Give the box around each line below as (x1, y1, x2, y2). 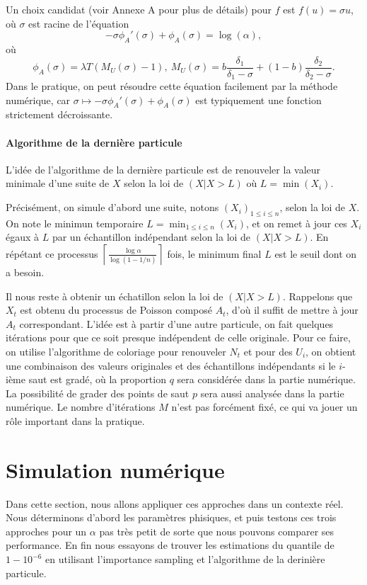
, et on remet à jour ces (246, 215, 347, 230)
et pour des (243, 344, 293, 359)
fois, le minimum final (167, 246, 262, 261)
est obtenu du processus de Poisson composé (20, 302, 212, 317)
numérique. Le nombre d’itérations (6, 399, 156, 414)
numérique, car (6, 92, 71, 107)
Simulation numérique (6, 455, 225, 484)
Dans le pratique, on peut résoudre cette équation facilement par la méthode (6, 79, 338, 93)
